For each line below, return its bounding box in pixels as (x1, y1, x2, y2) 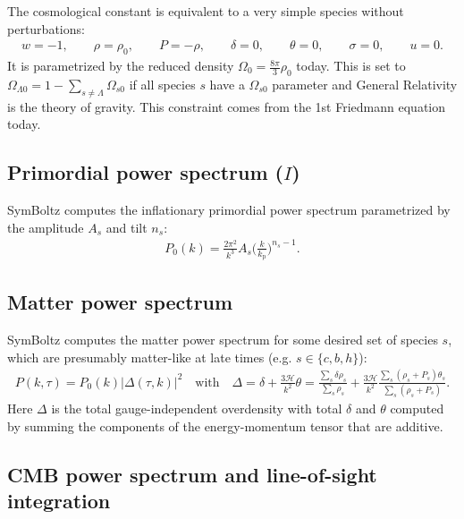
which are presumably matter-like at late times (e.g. (7, 347, 292, 366)
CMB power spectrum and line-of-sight (7, 460, 377, 488)
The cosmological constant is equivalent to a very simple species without (7, 2, 404, 20)
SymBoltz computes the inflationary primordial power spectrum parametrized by (7, 200, 451, 218)
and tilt (105, 217, 148, 236)
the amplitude (7, 217, 84, 236)
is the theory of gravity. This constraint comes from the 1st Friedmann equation (7, 97, 445, 115)
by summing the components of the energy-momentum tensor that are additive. (7, 416, 443, 435)
